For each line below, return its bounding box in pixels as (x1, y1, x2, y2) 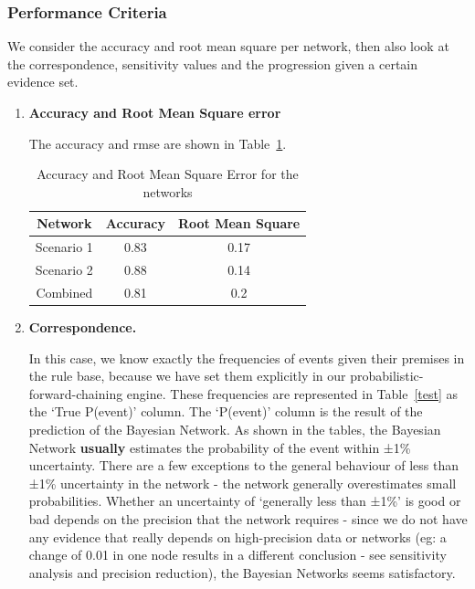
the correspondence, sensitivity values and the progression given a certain (7, 54, 418, 73)
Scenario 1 (35, 237, 93, 257)
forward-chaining (28, 384, 123, 403)
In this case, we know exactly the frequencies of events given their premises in (28, 348, 465, 367)
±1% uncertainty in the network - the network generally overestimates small (28, 473, 457, 492)
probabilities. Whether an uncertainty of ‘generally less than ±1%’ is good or (28, 491, 461, 510)
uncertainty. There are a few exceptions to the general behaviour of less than (28, 456, 459, 475)
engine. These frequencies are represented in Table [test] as (126, 384, 459, 403)
